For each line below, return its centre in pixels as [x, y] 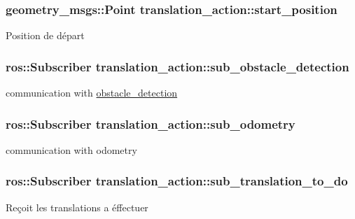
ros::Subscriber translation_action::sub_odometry [151, 123]
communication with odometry [71, 149]
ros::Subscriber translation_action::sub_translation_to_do [177, 181]
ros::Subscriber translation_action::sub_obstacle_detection [177, 66]
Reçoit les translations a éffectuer [77, 207]
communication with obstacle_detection [92, 93]
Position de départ [45, 35]
